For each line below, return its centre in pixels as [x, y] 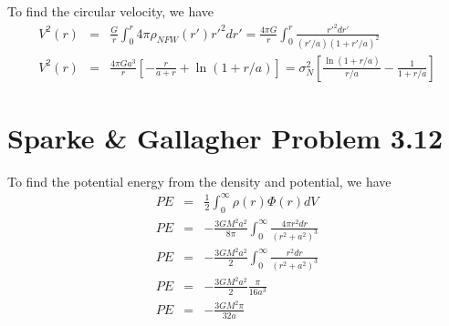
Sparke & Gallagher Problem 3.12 [225, 137]
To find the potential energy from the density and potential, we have [199, 181]
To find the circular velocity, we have [111, 11]
